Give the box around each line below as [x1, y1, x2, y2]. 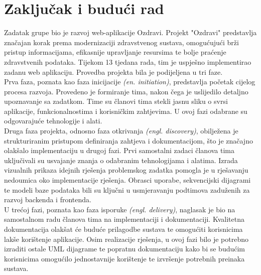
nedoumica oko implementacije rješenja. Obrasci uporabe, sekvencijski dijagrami [4, 175, 251, 185]
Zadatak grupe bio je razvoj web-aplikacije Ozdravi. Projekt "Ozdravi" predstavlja [4, 27, 257, 38]
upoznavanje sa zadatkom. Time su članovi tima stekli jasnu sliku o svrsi [4, 96, 228, 106]
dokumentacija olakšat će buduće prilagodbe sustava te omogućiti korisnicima [4, 224, 243, 234]
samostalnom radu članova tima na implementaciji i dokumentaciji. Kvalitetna [4, 214, 244, 224]
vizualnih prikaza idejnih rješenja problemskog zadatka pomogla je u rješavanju [4, 165, 248, 175]
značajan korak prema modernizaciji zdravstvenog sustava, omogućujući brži [4, 37, 239, 47]
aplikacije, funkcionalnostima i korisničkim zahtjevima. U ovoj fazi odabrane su [4, 105, 247, 116]
